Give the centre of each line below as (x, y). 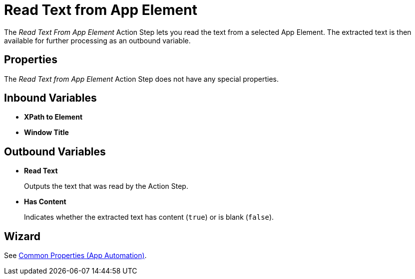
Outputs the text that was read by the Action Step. (106, 186)
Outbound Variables (55, 151)
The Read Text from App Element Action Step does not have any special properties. (142, 79)
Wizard (22, 236)
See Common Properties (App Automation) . (75, 256)
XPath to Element (53, 117)
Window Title (46, 133)
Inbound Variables (50, 98)
